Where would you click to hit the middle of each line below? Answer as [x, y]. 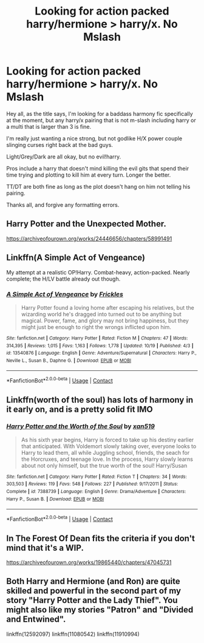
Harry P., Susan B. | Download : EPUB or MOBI [55, 499]
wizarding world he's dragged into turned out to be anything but [101, 314]
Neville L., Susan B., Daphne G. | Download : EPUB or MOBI [69, 360]
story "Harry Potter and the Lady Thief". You [92, 600]
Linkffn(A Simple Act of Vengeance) [76, 258]
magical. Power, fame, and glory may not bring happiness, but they [105, 321]
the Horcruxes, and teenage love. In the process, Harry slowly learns [107, 459]
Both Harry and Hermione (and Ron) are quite [93, 581]
